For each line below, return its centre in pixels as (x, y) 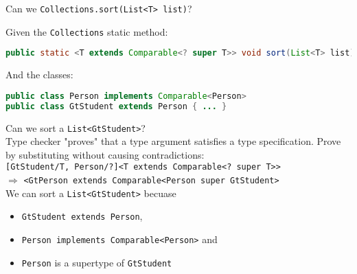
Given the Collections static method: (87, 31)
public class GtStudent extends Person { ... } (116, 106)
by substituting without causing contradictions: (105, 154)
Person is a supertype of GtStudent (97, 262)
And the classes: (39, 75)
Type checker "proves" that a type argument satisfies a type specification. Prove (173, 141)
